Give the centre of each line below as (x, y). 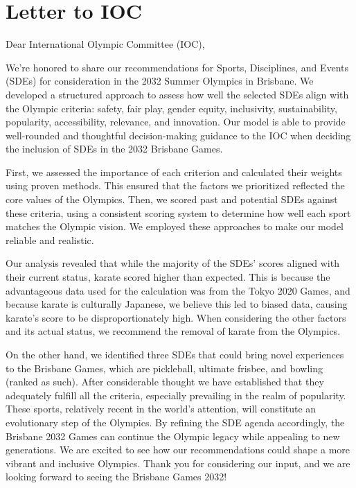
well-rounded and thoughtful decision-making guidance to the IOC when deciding (178, 135)
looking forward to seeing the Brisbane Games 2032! (116, 477)
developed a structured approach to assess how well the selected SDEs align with (177, 94)
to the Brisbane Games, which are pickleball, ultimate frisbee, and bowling (164, 368)
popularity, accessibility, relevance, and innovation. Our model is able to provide (176, 122)
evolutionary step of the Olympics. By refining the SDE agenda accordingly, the (175, 422)
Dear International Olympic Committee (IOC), (105, 44)
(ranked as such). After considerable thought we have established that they (165, 382)
